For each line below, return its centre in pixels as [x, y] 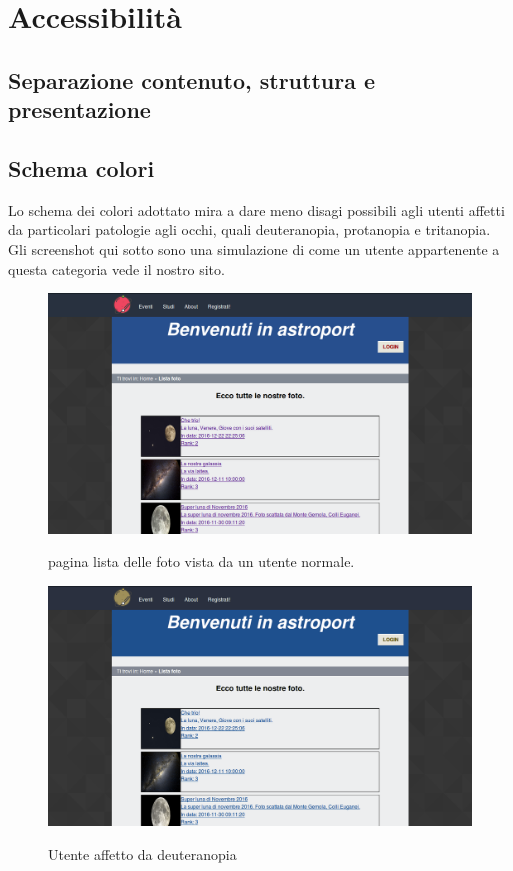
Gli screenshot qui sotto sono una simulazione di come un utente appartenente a [254, 248]
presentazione [79, 109]
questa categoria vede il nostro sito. [116, 268]
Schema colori [81, 167]
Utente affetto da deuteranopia [142, 854]
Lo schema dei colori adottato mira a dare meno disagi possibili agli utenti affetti [256, 209]
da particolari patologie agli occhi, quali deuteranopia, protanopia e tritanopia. [249, 229]
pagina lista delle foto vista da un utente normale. [201, 561]
